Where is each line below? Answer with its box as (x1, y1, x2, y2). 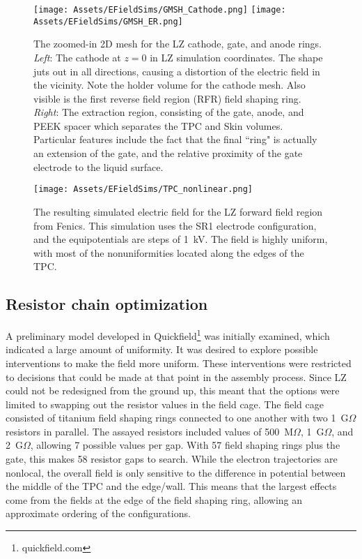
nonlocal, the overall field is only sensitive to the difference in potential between (6, 465, 346, 479)
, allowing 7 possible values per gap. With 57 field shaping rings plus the (30, 438, 340, 452)
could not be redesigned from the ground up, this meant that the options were (6, 383, 340, 398)
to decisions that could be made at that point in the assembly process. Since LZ (6, 369, 347, 384)
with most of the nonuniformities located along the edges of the (33, 245, 304, 260)
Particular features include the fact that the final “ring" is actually (33, 132, 317, 147)
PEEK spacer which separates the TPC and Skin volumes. (33, 118, 283, 133)
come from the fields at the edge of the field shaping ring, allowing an (6, 492, 303, 507)
